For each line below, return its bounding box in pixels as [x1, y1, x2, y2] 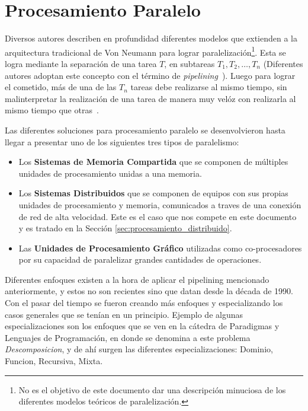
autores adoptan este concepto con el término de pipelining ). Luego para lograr [5, 69, 296, 81]
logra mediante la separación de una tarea [5, 57, 157, 69]
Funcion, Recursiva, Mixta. [5, 355, 103, 367]
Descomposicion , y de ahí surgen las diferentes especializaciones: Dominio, [5, 343, 273, 355]
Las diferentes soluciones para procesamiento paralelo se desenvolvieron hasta [5, 123, 285, 136]
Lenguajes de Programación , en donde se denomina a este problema [5, 331, 251, 343]
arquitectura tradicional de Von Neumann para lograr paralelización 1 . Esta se [5, 44, 286, 58]
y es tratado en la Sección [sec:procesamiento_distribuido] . [18, 222, 232, 234]
